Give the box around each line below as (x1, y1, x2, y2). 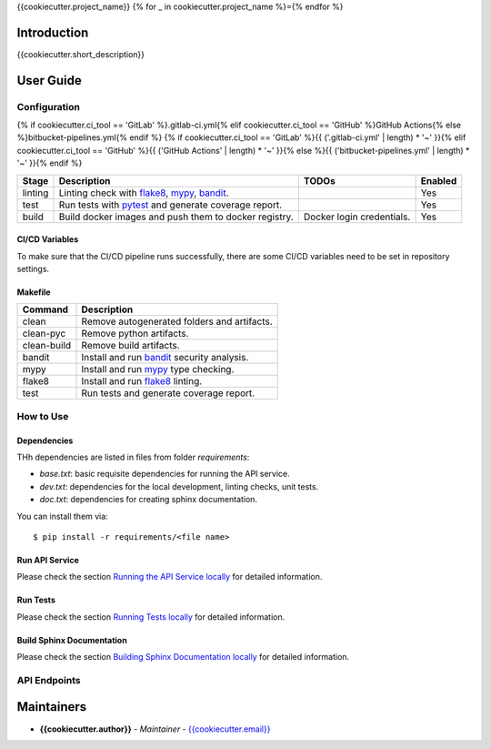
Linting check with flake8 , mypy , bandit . (58, 187, 229, 199)
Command (22, 303, 68, 316)
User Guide (16, 73, 82, 88)
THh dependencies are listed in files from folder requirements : (16, 451, 250, 462)
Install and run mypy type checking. (81, 363, 235, 376)
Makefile (16, 287, 51, 298)
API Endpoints (16, 673, 81, 686)
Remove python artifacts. (81, 328, 189, 340)
